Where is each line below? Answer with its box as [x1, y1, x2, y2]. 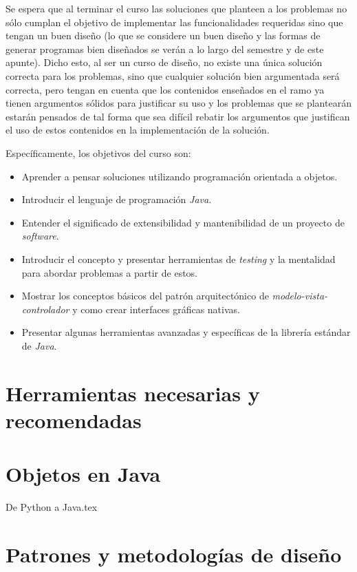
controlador [21, 301, 69, 316]
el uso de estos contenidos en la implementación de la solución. [6, 123, 270, 137]
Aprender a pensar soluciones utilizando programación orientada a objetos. [21, 169, 338, 183]
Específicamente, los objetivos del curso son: [6, 145, 191, 160]
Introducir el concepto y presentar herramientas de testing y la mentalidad [21, 251, 336, 266]
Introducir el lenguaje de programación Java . [21, 192, 212, 206]
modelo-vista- [272, 288, 328, 303]
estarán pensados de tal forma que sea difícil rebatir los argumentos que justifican [6, 109, 350, 123]
